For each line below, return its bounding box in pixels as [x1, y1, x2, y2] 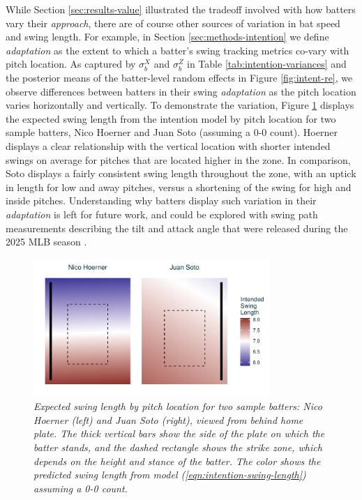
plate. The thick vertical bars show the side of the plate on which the [33, 426, 325, 441]
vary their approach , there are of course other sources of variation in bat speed [6, 15, 340, 30]
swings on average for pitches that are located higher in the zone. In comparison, [6, 152, 351, 167]
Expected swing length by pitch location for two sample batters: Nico [33, 399, 322, 414]
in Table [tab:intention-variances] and [187, 56, 347, 71]
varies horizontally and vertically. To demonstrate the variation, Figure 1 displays [6, 98, 354, 112]
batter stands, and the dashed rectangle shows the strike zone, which [33, 439, 322, 454]
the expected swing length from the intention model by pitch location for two [6, 111, 336, 126]
